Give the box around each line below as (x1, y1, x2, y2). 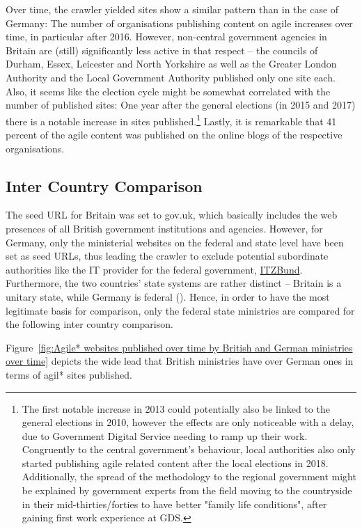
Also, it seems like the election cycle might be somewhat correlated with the (6, 84, 331, 98)
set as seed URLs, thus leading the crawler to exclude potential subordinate (6, 248, 329, 263)
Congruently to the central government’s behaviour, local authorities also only (22, 442, 356, 457)
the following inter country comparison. (6, 317, 173, 331)
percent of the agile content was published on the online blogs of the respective (6, 127, 343, 141)
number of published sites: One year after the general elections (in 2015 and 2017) (6, 97, 356, 112)
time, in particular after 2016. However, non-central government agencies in (6, 29, 327, 44)
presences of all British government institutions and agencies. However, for (6, 221, 323, 235)
